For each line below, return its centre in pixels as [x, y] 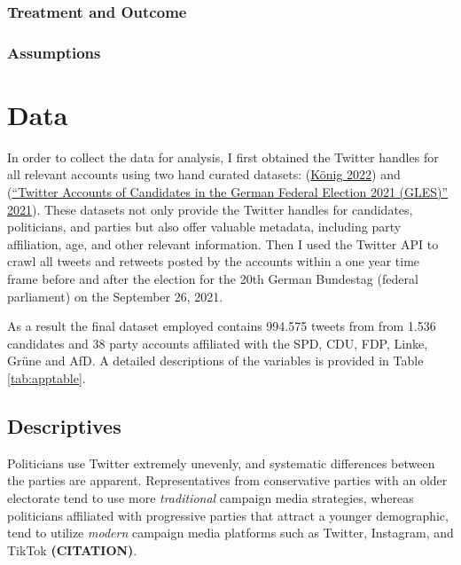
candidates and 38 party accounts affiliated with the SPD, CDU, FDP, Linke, [218, 343]
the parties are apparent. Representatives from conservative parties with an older [227, 480]
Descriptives [64, 425]
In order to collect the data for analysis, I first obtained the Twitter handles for [223, 157]
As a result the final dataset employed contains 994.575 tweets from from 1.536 [222, 326]
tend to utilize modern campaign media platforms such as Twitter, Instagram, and [230, 533]
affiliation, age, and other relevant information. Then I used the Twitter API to [223, 243]
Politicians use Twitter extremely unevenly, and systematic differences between [221, 463]
